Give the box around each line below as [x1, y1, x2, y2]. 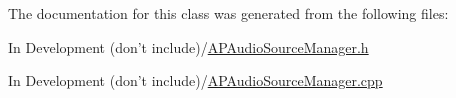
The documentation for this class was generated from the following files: [8, 3, 449, 23]
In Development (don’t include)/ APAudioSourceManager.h [8, 36, 369, 57]
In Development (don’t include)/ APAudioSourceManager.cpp [8, 70, 383, 91]
